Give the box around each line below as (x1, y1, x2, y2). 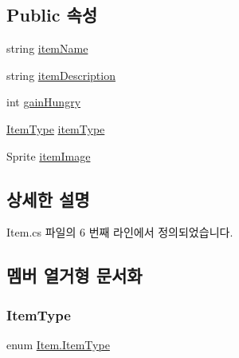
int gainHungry (6, 93, 81, 110)
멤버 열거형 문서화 (6, 263, 143, 288)
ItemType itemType (6, 120, 105, 137)
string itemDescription (6, 66, 116, 83)
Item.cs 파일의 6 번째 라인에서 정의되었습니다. (6, 224, 233, 241)
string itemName (6, 40, 88, 57)
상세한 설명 (6, 186, 90, 211)
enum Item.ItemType (6, 336, 110, 352)
